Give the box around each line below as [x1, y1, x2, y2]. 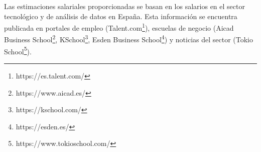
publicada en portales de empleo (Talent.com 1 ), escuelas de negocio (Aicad [4, 21, 234, 33]
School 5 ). [4, 44, 32, 56]
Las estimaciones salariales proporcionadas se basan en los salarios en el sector [4, 1, 245, 11]
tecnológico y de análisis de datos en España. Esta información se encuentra [4, 11, 237, 21]
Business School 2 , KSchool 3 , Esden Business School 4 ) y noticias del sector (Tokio [4, 33, 253, 45]
